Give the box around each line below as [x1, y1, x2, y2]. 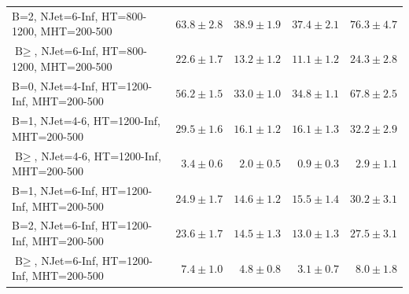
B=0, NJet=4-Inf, [12, 77, 98, 94]
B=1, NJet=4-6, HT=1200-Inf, [12, 112, 160, 129]
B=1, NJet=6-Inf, [12, 182, 98, 198]
